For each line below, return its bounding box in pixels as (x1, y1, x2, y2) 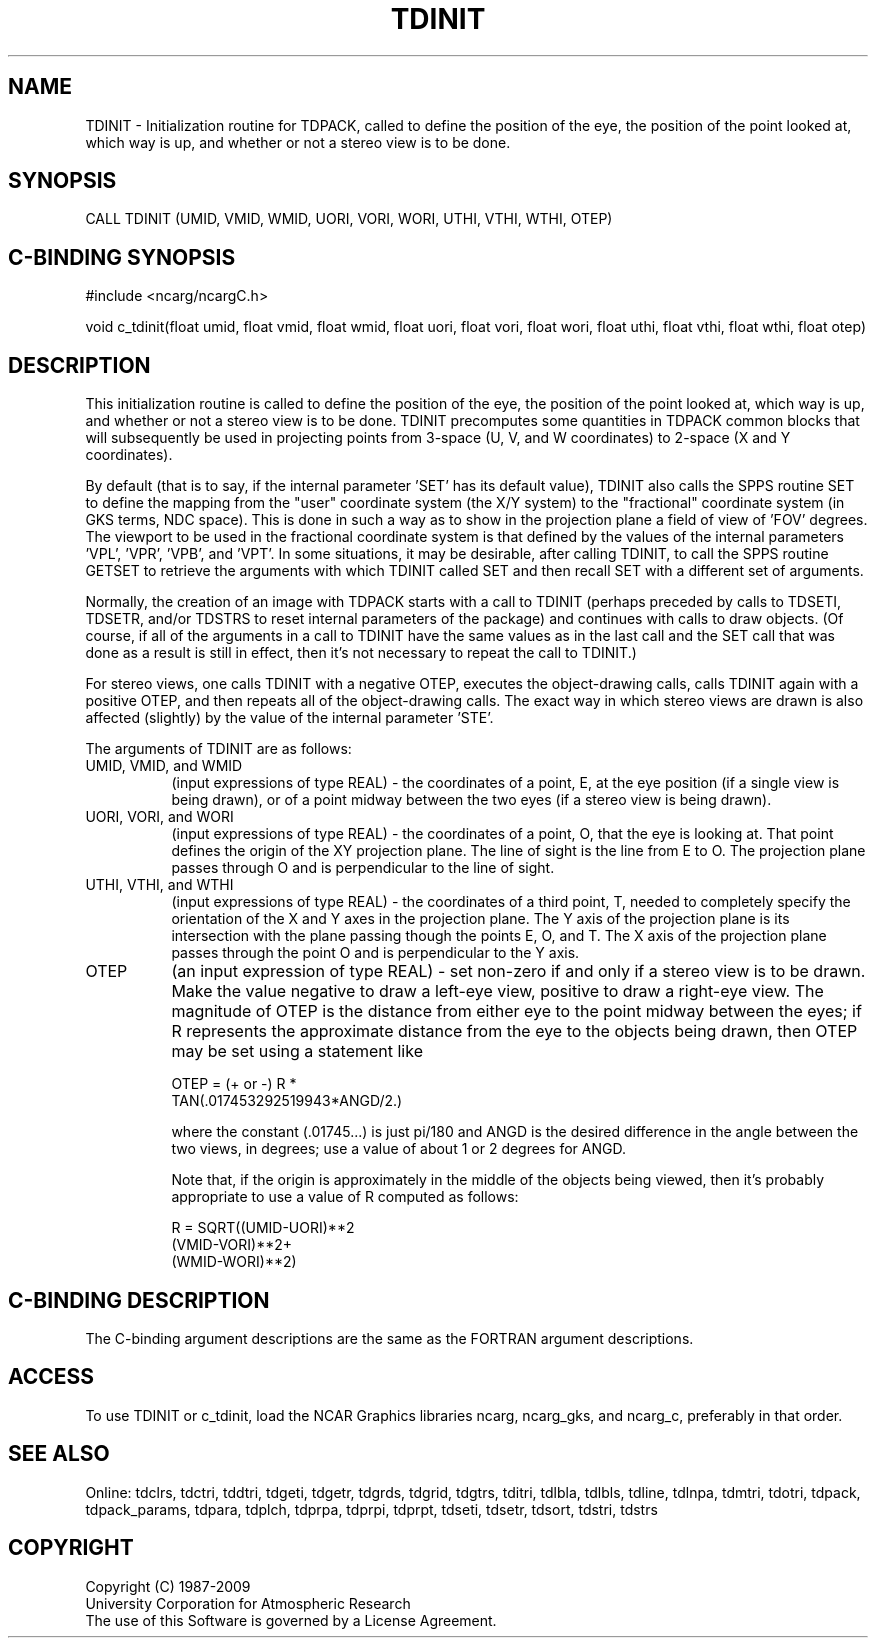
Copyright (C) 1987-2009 (85, 1577, 251, 1595)
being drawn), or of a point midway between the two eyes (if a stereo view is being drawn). (171, 791, 772, 809)
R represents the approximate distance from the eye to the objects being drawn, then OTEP (171, 1021, 858, 1042)
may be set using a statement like (171, 1041, 423, 1062)
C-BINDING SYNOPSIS (8, 244, 236, 270)
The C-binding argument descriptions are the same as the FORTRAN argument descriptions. (85, 1329, 694, 1347)
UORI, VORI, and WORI (85, 808, 234, 826)
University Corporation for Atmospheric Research (85, 1594, 411, 1612)
